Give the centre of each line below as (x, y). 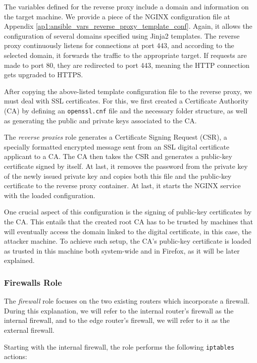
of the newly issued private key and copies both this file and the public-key (118, 176)
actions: (16, 356)
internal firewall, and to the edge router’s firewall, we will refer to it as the (117, 320)
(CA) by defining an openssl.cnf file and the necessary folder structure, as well (126, 110)
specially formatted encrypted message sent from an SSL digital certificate (117, 146)
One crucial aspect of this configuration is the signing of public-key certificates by (128, 212)
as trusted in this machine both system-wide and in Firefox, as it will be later (122, 250)
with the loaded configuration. (50, 195)
